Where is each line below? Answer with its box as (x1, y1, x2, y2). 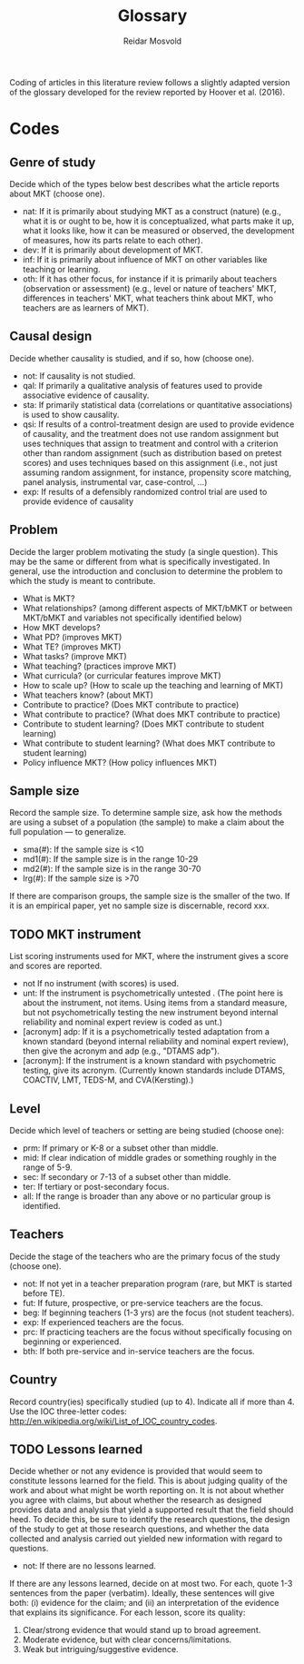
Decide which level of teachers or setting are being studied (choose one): (9, 1125, 284, 1135)
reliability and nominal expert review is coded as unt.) (22, 1016, 222, 1027)
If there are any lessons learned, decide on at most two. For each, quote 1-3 (9, 1578, 293, 1590)
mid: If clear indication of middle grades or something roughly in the (22, 1153, 277, 1163)
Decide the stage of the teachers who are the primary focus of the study (9, 1251, 280, 1262)
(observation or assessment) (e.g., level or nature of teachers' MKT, (22, 282, 277, 293)
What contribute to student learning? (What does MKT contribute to (22, 738, 276, 748)
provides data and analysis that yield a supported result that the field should (9, 1504, 294, 1515)
